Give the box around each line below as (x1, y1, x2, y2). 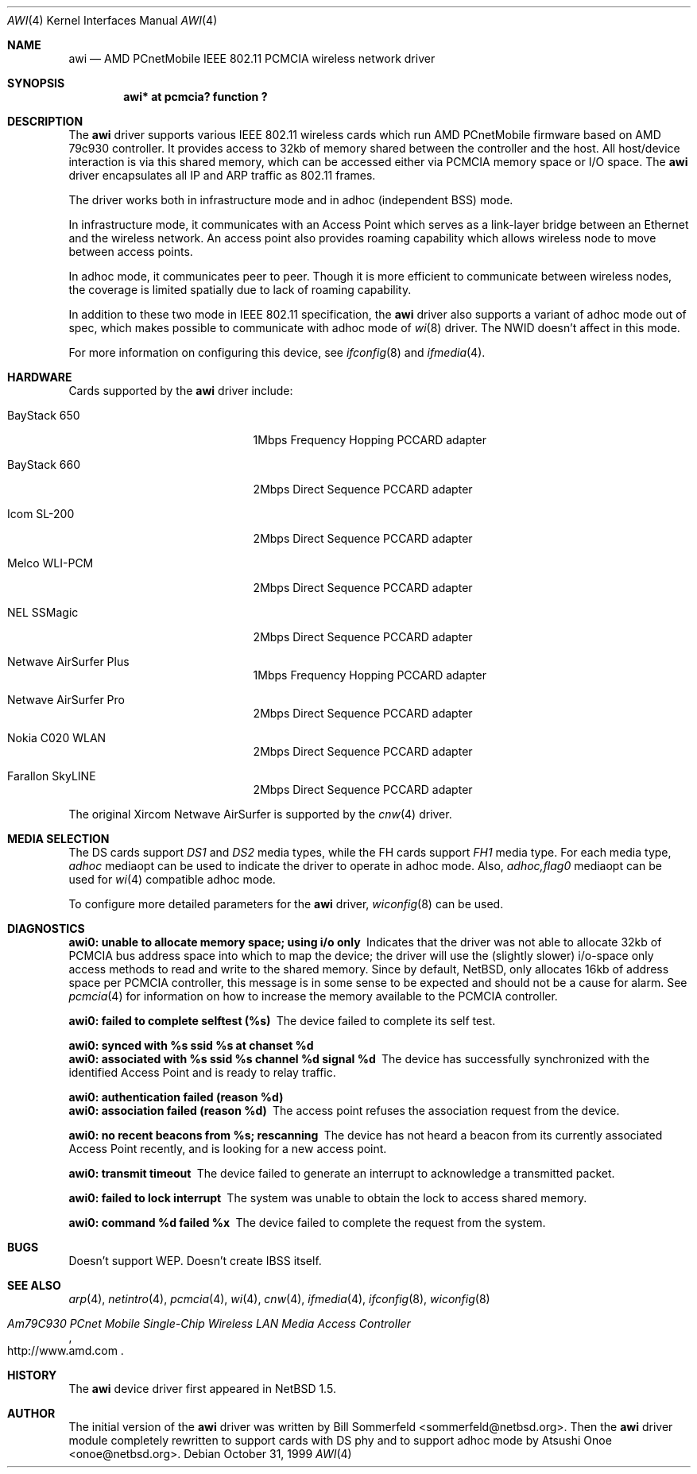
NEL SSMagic (7, 605, 79, 619)
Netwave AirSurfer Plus (7, 655, 130, 668)
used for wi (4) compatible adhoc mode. (68, 872, 276, 886)
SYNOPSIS (7, 76, 65, 90)
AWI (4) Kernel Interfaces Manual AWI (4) (7, 14, 218, 27)
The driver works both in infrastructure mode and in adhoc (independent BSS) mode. (68, 193, 513, 207)
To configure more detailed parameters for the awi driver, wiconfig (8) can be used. (68, 897, 504, 911)
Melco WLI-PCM (7, 556, 94, 570)
